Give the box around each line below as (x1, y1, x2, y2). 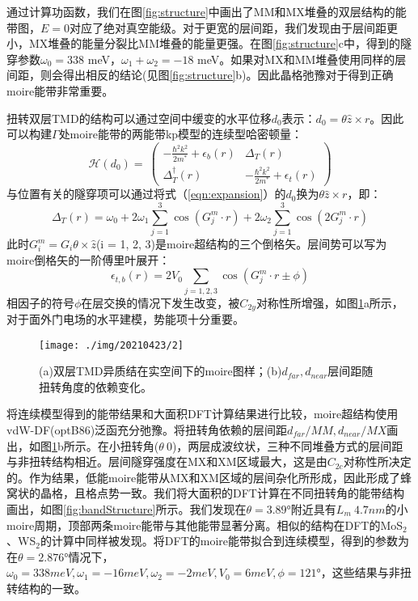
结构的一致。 (17, 579, 86, 596)
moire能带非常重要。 (6, 82, 114, 99)
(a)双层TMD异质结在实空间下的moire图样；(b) (39, 362, 282, 379)
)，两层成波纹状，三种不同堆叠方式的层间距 (171, 437, 403, 454)
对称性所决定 (343, 453, 412, 470)
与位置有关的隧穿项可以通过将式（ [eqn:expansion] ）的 (6, 185, 286, 202)
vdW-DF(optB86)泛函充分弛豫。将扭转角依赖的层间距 (6, 421, 288, 438)
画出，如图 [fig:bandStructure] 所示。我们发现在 (6, 501, 247, 517)
